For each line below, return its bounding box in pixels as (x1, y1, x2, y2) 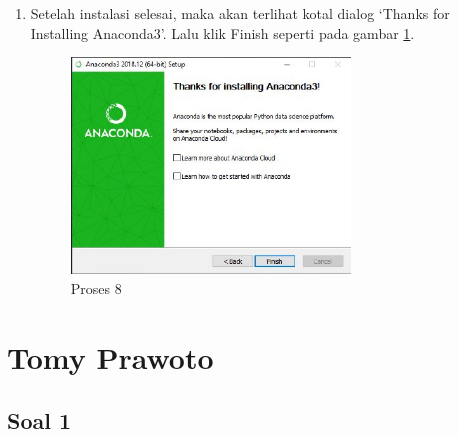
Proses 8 (70, 278, 122, 299)
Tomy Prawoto (7, 336, 214, 377)
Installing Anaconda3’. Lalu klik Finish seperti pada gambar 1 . (30, 22, 415, 43)
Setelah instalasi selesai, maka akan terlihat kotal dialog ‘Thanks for (30, 3, 450, 23)
